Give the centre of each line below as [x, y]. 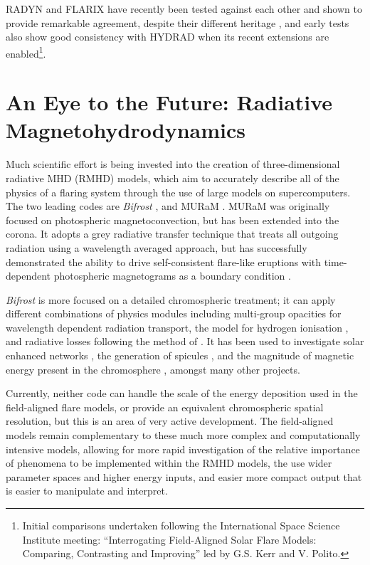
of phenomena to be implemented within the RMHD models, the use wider [169, 463]
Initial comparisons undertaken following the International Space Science [181, 525]
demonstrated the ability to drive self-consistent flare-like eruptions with [164, 262]
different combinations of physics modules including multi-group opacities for [174, 313]
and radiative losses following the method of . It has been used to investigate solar [185, 341]
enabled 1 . [26, 52]
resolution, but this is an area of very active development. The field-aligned [170, 421]
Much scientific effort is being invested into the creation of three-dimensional [173, 164]
